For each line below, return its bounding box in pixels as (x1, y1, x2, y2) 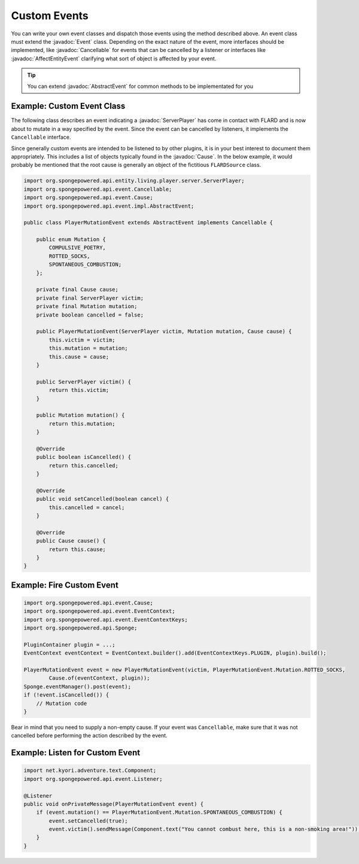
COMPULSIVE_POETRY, (48, 244, 106, 251)
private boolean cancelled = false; (36, 311, 144, 318)
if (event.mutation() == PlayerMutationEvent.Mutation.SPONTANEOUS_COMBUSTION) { (36, 809, 282, 816)
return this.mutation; (48, 420, 116, 427)
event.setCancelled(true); (48, 817, 128, 824)
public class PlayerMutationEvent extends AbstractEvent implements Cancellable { (23, 219, 273, 226)
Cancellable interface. (11, 133, 71, 141)
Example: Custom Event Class (11, 101, 126, 111)
